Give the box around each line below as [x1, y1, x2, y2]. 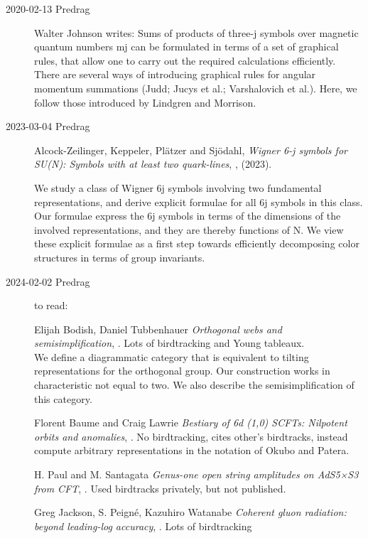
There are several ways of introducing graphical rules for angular [34, 67, 316, 82]
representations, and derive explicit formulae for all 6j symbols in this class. [34, 194, 363, 209]
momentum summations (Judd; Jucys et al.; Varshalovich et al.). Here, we [34, 80, 357, 95]
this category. [34, 391, 92, 406]
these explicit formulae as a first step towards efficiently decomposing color [34, 236, 359, 251]
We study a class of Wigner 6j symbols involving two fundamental [34, 180, 322, 195]
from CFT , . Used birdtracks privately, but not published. [34, 480, 286, 495]
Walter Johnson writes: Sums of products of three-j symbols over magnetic [34, 25, 359, 40]
